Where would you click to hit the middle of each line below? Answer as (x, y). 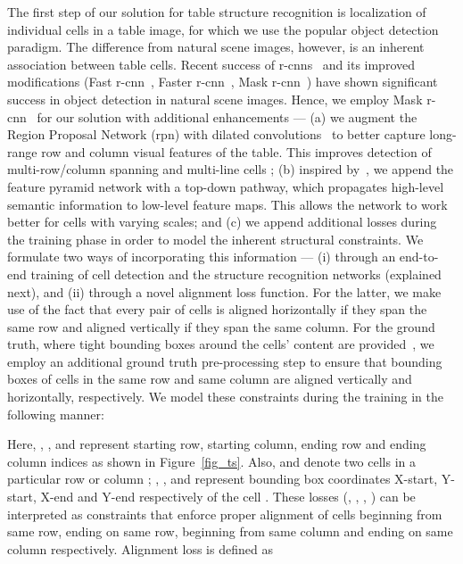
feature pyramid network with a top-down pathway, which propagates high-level (226, 186)
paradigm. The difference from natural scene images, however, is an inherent (216, 47)
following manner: (56, 414)
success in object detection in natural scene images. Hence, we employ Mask (215, 99)
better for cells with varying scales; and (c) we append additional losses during (222, 222)
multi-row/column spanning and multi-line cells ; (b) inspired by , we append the (231, 169)
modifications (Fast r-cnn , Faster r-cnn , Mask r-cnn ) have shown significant (223, 82)
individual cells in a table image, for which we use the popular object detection (223, 29)
